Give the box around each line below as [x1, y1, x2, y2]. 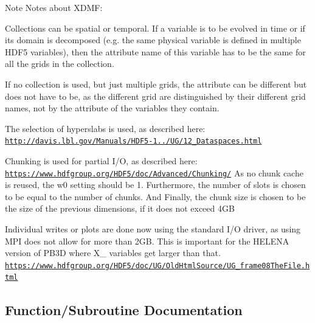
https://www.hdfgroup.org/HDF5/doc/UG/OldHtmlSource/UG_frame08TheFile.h [5, 261, 310, 270]
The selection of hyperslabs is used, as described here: [5, 122, 206, 134]
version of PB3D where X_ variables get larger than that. [5, 246, 221, 259]
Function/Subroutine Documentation [5, 300, 243, 319]
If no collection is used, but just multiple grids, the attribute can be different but [5, 77, 307, 90]
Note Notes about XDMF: [5, 1, 103, 13]
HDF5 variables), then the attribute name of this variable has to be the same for [5, 45, 306, 58]
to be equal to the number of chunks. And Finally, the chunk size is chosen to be [5, 190, 306, 203]
